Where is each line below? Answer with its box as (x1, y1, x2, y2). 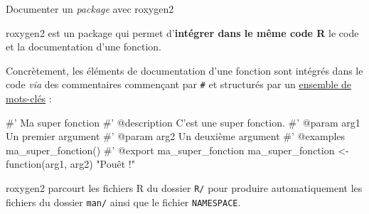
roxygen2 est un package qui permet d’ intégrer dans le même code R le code (6, 25, 359, 40)
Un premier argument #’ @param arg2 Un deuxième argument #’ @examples (6, 129, 346, 144)
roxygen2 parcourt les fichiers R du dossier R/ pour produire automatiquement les (6, 181, 363, 195)
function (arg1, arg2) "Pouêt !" (6, 156, 135, 171)
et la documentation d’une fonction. (6, 39, 161, 54)
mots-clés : (6, 91, 52, 106)
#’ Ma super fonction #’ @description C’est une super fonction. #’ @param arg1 (6, 114, 360, 129)
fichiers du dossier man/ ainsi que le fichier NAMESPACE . (6, 194, 241, 209)
